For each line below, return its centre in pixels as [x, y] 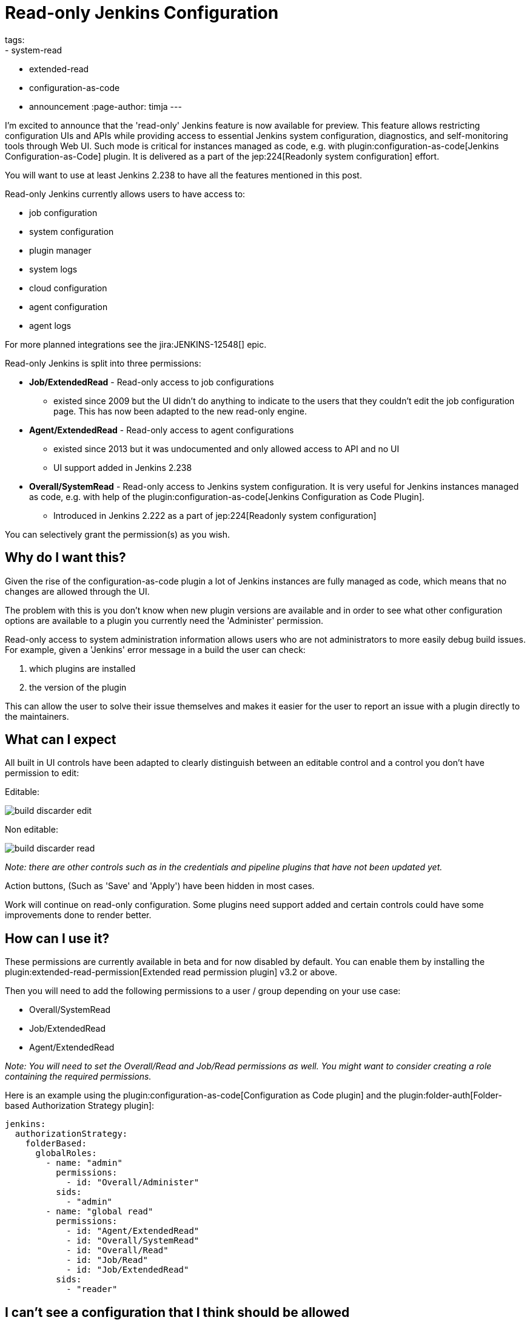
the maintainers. [37, 716]
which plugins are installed [82, 668]
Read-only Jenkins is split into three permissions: [103, 363]
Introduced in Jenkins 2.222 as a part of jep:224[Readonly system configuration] [215, 515]
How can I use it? [57, 938]
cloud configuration [68, 288]
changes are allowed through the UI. [77, 591]
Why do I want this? [65, 558]
